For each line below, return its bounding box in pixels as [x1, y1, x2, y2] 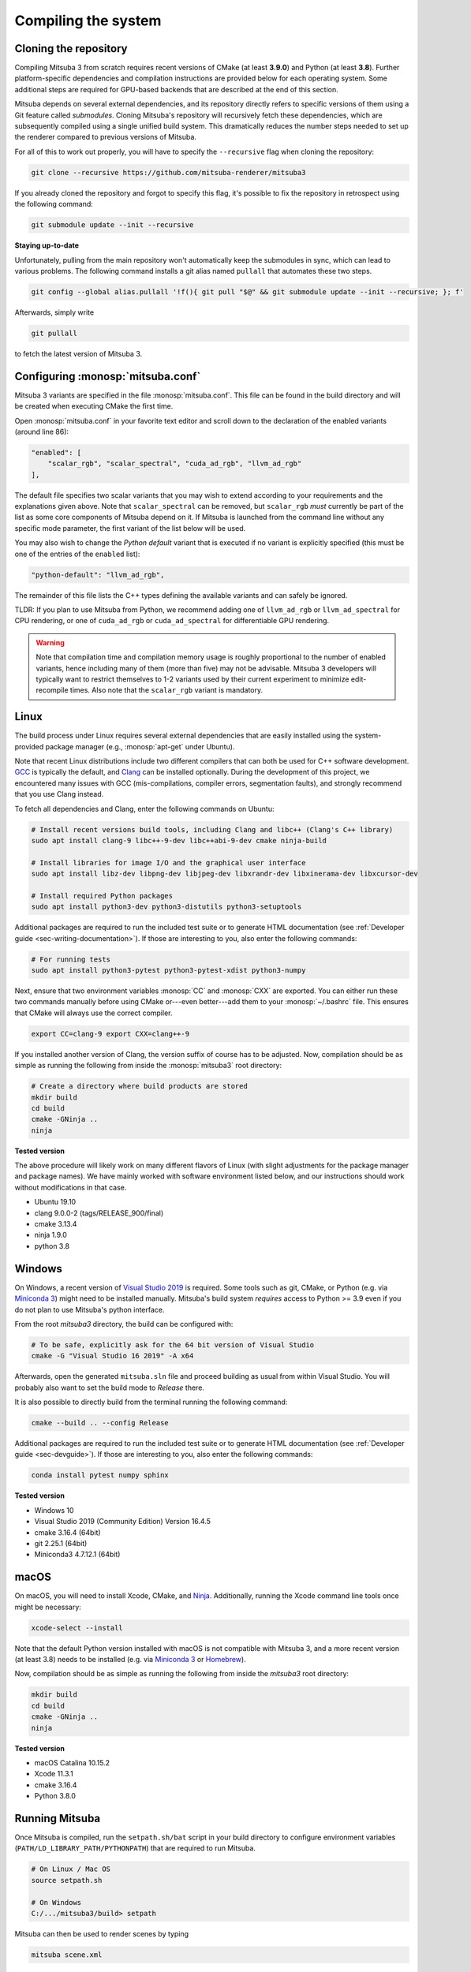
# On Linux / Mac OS [31, 1865, 110, 1873]
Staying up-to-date [14, 241, 79, 250]
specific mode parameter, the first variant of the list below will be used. [14, 523, 246, 532]
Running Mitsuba [14, 1811, 101, 1825]
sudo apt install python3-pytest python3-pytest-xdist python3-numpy [31, 966, 306, 975]
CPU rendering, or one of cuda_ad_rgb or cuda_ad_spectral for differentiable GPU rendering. [14, 616, 330, 626]
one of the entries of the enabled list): [14, 549, 140, 558]
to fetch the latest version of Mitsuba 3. [14, 349, 143, 358]
